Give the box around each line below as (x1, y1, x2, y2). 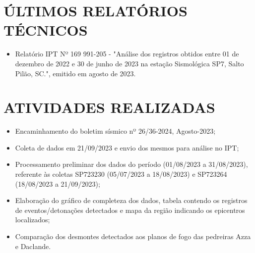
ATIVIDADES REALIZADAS (3, 97, 215, 117)
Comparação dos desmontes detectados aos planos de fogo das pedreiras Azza (15, 231, 251, 241)
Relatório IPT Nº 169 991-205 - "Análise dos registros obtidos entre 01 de (15, 49, 239, 59)
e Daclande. (15, 241, 51, 251)
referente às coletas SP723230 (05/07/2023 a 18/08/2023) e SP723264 (15, 169, 227, 179)
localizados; (15, 214, 50, 225)
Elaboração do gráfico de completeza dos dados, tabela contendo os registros (15, 195, 248, 205)
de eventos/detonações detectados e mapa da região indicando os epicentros (15, 204, 245, 215)
